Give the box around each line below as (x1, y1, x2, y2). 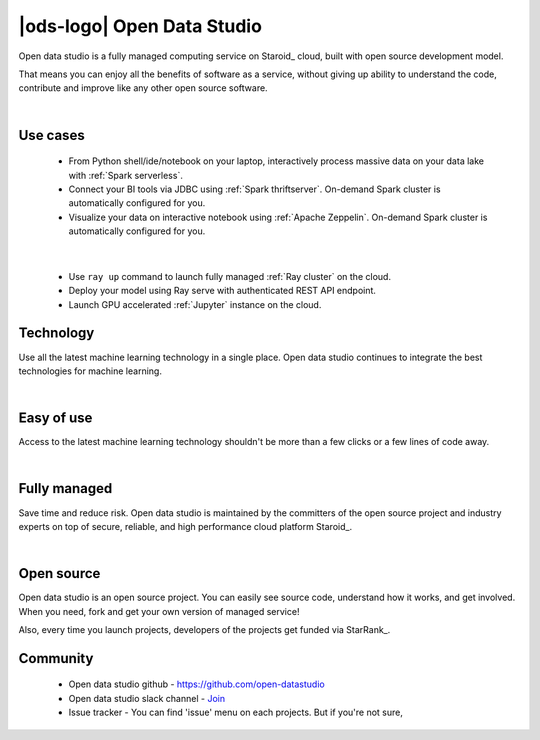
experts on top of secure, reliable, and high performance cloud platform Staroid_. (18, 520, 353, 532)
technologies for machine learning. (18, 365, 162, 377)
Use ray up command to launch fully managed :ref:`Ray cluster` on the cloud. (68, 270, 392, 282)
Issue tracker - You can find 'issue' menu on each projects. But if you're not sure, (68, 706, 404, 719)
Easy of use (18, 410, 93, 427)
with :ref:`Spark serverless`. (68, 169, 184, 181)
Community (18, 650, 94, 667)
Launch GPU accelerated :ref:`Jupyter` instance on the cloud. (68, 298, 322, 310)
